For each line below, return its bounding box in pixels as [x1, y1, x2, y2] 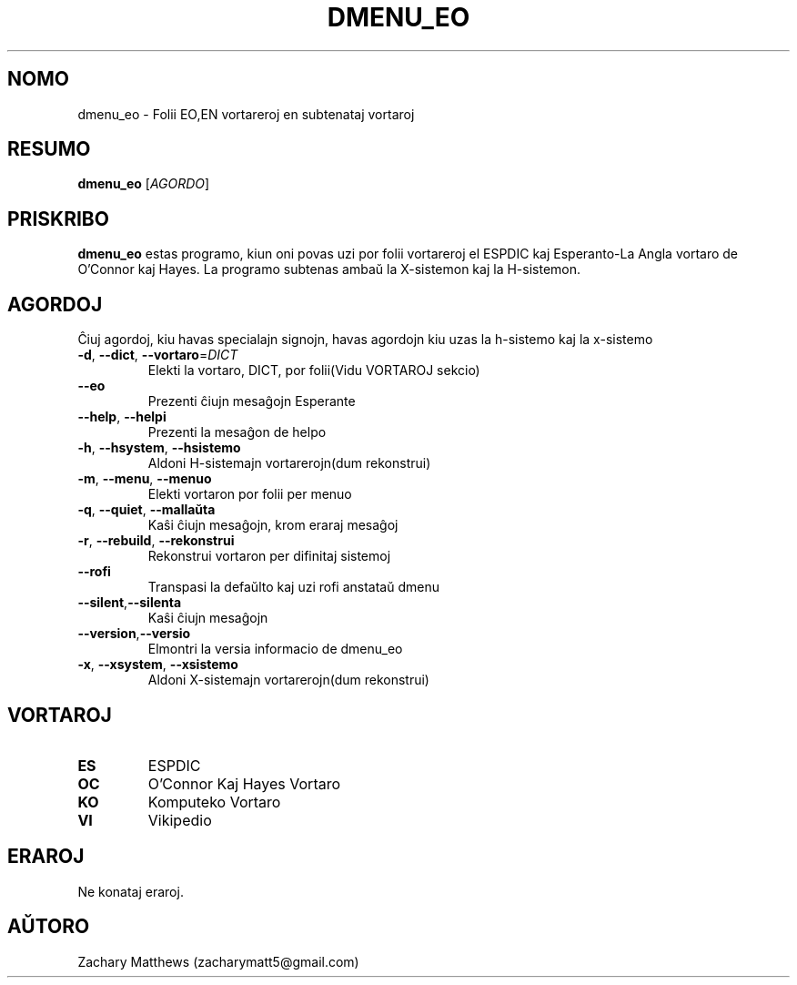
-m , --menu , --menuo [77, 471, 212, 487]
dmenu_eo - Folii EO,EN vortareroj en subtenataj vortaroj [77, 106, 415, 122]
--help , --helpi [77, 409, 166, 425]
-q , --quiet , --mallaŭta [77, 502, 216, 518]
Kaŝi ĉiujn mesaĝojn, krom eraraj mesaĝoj [147, 517, 398, 533]
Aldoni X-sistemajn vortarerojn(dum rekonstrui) [147, 672, 429, 688]
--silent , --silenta [77, 594, 182, 611]
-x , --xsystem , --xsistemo [77, 656, 238, 673]
